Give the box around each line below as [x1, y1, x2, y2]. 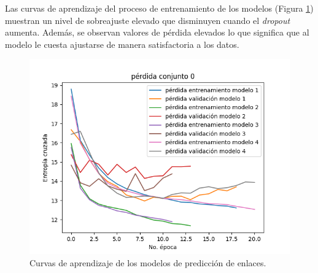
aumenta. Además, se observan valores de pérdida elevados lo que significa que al [5, 26, 309, 39]
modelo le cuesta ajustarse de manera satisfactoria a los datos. [5, 37, 239, 50]
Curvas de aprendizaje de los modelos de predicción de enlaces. [29, 256, 266, 269]
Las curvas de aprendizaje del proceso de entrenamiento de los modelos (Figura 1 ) [5, 2, 314, 14]
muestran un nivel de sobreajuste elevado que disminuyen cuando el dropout [5, 13, 290, 26]
